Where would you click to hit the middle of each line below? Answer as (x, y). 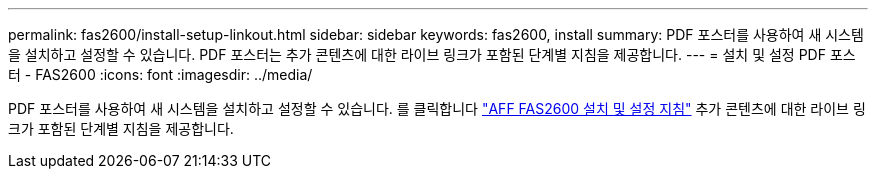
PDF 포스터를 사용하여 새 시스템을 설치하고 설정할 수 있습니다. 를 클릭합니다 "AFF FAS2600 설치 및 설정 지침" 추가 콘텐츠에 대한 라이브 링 (437, 108)
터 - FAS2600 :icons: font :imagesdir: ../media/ (160, 74)
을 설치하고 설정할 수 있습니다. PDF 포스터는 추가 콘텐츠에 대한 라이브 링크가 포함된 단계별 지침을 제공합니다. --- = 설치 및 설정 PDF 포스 (432, 54)
